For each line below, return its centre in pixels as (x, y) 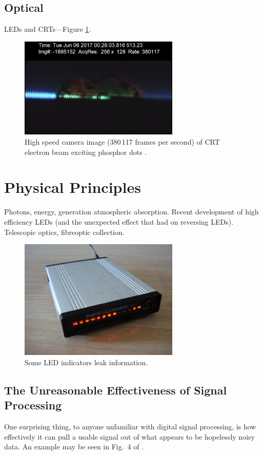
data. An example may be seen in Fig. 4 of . (74, 447)
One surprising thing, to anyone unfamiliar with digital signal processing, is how (130, 426)
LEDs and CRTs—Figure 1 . (48, 29)
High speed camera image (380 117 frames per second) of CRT (122, 142)
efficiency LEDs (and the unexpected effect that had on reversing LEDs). (119, 221)
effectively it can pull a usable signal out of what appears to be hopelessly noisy (129, 436)
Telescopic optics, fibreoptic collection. (64, 232)
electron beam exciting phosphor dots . (86, 152)
